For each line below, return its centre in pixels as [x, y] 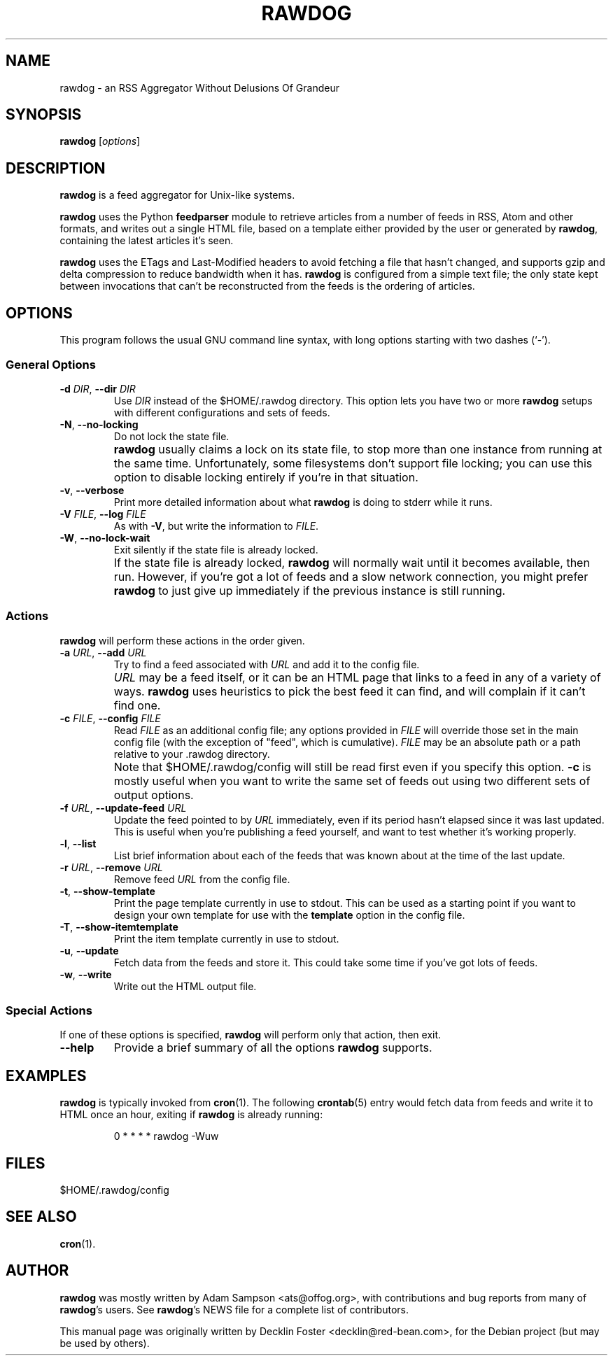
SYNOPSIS [44, 115]
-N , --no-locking [99, 424]
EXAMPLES [46, 1076]
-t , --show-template [107, 891]
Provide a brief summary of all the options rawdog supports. [273, 1048]
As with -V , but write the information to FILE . [216, 526]
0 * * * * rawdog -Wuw [166, 1136]
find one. [137, 705]
